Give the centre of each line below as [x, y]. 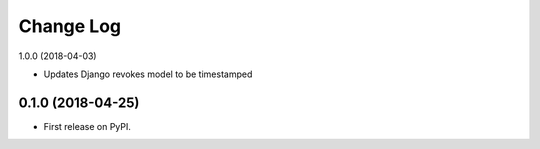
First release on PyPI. [87, 126]
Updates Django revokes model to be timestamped [148, 74]
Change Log [70, 26]
